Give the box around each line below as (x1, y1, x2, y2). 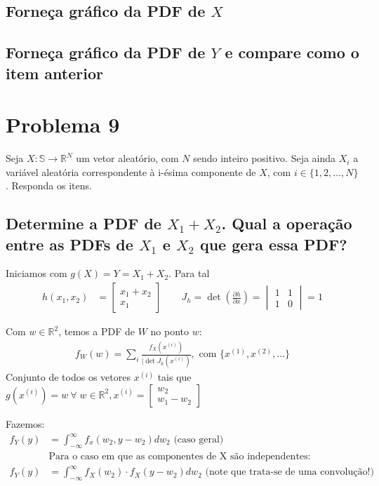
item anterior (6, 62, 103, 83)
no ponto (150, 324, 189, 339)
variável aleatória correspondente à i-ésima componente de (6, 164, 256, 179)
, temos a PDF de (58, 324, 135, 339)
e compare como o (225, 41, 359, 63)
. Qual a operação (221, 212, 352, 234)
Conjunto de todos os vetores (6, 370, 131, 384)
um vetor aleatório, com (76, 151, 179, 166)
